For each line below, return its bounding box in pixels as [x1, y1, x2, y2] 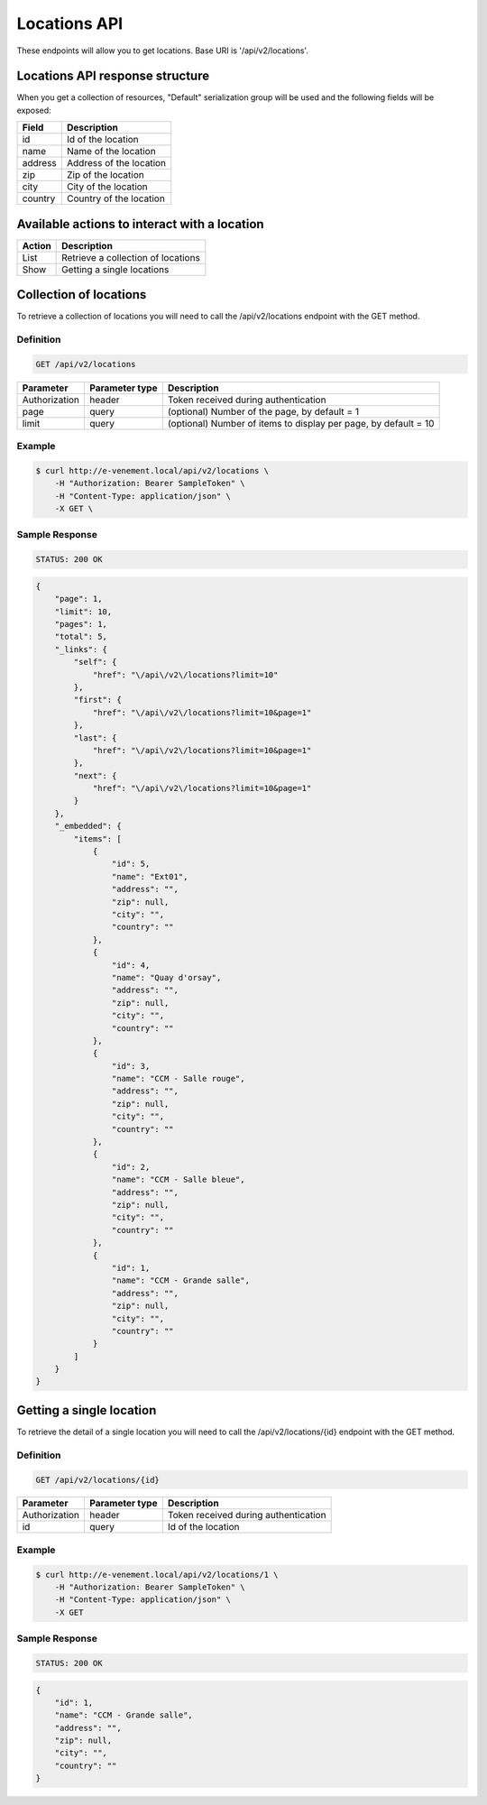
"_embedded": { [54, 821, 122, 832]
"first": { [73, 695, 122, 705]
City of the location [66, 180, 148, 193]
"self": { [73, 657, 117, 668]
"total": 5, [54, 631, 108, 642]
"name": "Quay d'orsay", [111, 972, 222, 982]
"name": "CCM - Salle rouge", [111, 1073, 245, 1084]
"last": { [73, 732, 117, 743]
